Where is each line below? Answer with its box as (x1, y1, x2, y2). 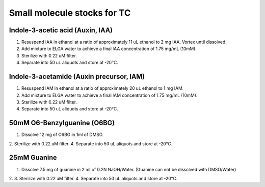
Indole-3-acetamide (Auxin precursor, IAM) (9, 73, 145, 81)
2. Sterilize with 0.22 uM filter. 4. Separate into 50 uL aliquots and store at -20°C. (9, 140, 173, 147)
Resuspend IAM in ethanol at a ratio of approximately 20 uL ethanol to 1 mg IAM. (21, 85, 184, 91)
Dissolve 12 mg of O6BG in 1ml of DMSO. (21, 132, 104, 137)
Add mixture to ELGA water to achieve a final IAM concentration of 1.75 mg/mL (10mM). (21, 92, 198, 98)
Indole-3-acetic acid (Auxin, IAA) (9, 26, 113, 34)
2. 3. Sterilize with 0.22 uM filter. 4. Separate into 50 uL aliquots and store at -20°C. (9, 175, 178, 181)
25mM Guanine (9, 154, 57, 162)
